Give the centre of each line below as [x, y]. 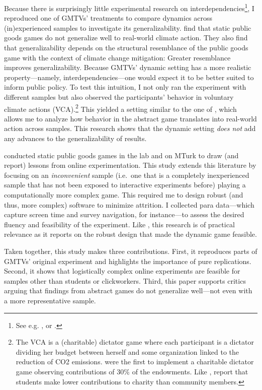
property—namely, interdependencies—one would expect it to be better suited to [129, 77]
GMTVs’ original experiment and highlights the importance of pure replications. [128, 261]
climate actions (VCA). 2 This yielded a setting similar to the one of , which [120, 108]
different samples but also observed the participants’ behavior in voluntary [119, 97]
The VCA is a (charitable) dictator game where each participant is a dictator [135, 342]
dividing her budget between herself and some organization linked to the [127, 351]
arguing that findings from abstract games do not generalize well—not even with [128, 290]
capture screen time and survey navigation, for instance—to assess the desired [124, 214]
